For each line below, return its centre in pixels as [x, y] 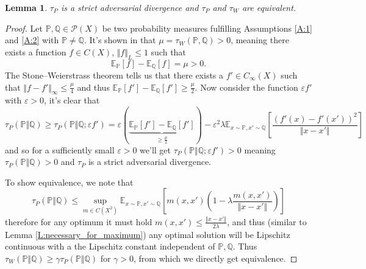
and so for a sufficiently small [60, 149]
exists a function [36, 51]
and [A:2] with [32, 40]
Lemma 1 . [26, 7]
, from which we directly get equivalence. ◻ [216, 258]
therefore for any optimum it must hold [79, 221]
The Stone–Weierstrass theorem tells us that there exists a [114, 75]
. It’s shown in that [120, 40]
